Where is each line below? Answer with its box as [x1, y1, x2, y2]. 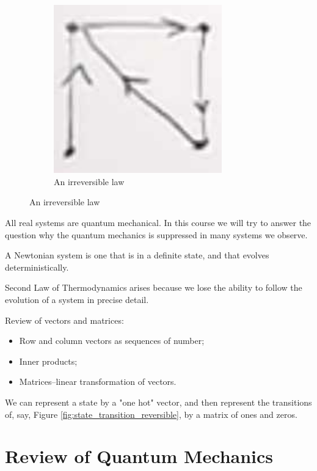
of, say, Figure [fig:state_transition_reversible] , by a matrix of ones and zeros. [5, 407, 297, 420]
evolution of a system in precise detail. [5, 293, 149, 305]
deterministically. [5, 260, 69, 273]
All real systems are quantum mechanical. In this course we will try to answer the [5, 216, 312, 228]
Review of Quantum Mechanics [5, 444, 274, 469]
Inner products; [19, 354, 78, 367]
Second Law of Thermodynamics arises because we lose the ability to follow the [5, 281, 302, 294]
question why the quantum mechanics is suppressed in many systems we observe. [5, 228, 308, 241]
